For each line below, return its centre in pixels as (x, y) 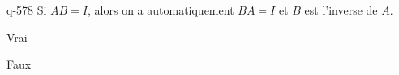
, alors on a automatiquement (161, 10)
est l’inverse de (341, 10)
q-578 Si (27, 10)
